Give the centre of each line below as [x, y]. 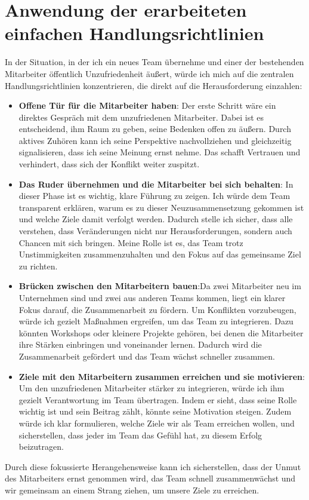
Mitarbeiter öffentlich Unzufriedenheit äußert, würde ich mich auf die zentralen [149, 73]
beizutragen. [41, 447]
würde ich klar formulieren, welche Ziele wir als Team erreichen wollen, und [157, 423]
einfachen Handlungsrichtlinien [135, 33]
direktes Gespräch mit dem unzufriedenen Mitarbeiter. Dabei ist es [141, 117]
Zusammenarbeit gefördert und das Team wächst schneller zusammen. [147, 356]
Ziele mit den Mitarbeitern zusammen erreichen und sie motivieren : [162, 376]
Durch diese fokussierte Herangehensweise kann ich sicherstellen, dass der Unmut [153, 466]
